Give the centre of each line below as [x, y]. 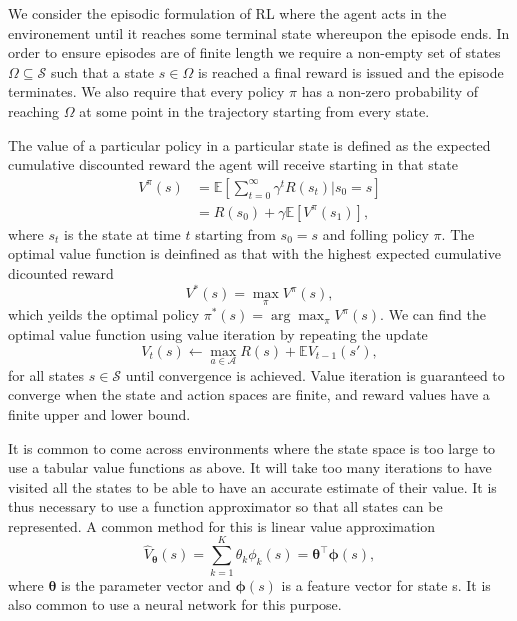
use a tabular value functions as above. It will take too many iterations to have [250, 467]
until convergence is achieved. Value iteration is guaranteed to [315, 374]
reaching [33, 110]
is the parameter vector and [146, 584]
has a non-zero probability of [390, 91]
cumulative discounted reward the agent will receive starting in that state [233, 164]
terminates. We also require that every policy [146, 91]
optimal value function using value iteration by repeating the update [218, 333]
